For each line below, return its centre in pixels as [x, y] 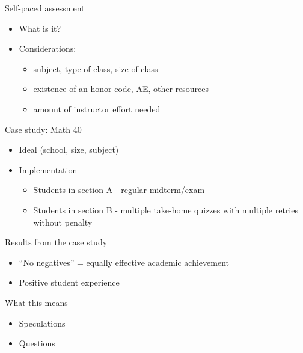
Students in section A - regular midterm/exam [119, 190]
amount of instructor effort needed [97, 109]
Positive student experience [69, 282]
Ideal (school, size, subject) [69, 149]
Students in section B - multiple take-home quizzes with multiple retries [166, 210]
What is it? [40, 28]
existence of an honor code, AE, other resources [121, 89]
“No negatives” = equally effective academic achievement [124, 262]
